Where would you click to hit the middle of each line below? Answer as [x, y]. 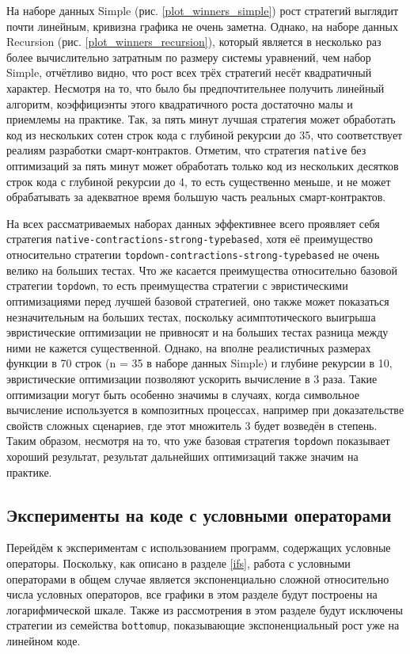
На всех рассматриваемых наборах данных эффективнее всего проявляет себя [193, 223]
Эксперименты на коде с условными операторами [199, 514]
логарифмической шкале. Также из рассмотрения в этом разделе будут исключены [205, 609]
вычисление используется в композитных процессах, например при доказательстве [205, 410]
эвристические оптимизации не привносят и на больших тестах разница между [197, 332]
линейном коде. [44, 640]
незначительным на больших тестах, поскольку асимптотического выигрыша [191, 316]
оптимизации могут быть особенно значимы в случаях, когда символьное [183, 394]
